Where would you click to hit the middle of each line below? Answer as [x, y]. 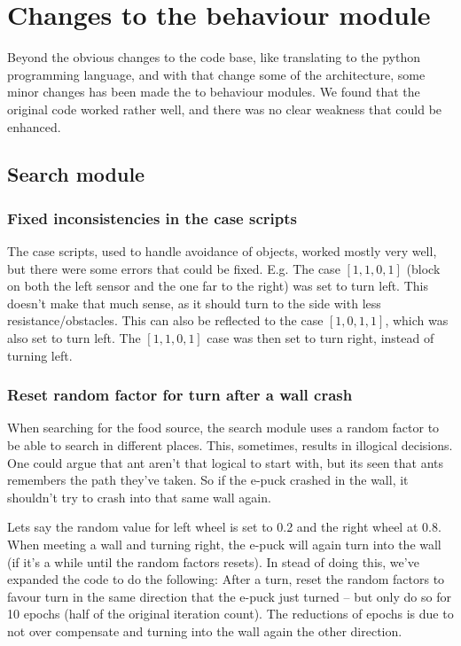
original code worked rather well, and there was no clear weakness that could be [225, 109]
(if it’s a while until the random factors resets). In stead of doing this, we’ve [213, 561]
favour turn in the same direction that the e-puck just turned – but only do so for [229, 596]
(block [423, 268]
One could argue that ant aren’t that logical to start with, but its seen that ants [225, 462]
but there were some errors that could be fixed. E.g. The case [174, 268]
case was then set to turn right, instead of [320, 338]
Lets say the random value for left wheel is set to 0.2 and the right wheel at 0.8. [224, 527]
